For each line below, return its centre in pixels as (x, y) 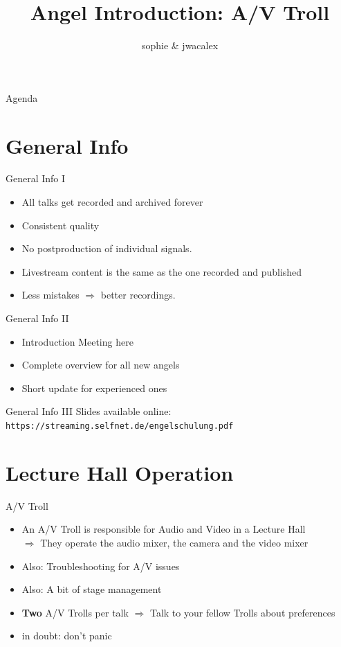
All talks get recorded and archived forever (112, 202)
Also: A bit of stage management (92, 589)
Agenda (22, 97)
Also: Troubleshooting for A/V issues (101, 566)
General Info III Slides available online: (89, 411)
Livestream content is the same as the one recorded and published (162, 271)
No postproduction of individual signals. (107, 248)
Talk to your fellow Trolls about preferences (242, 612)
